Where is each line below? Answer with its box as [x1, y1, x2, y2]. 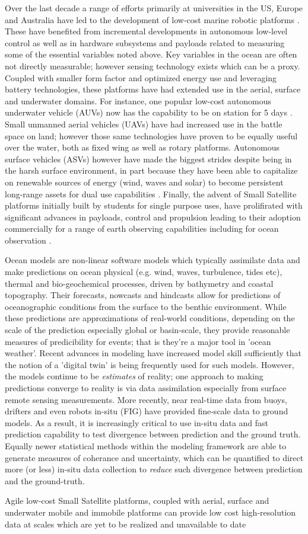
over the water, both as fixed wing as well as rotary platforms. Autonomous [5, 141, 280, 154]
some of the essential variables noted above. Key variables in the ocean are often [5, 48, 297, 60]
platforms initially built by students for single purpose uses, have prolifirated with [5, 199, 303, 212]
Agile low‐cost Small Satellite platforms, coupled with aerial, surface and [5, 494, 269, 507]
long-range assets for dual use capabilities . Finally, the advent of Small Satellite [5, 187, 297, 200]
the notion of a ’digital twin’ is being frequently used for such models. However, [5, 358, 294, 370]
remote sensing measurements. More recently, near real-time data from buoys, [5, 393, 287, 405]
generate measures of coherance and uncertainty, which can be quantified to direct [5, 451, 304, 463]
